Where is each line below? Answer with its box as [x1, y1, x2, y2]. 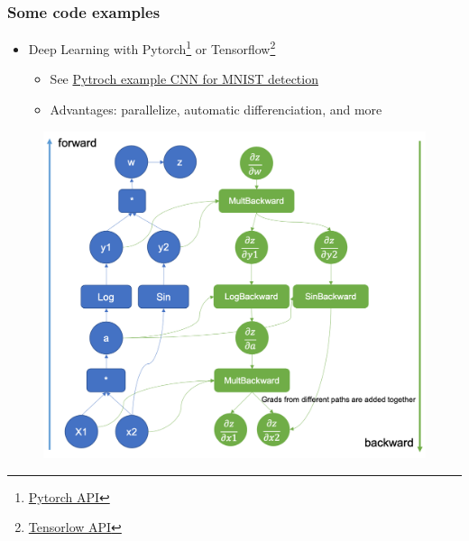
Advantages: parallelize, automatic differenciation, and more [50, 100, 382, 119]
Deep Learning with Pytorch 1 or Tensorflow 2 [28, 37, 276, 58]
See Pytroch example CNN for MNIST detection [50, 69, 318, 88]
